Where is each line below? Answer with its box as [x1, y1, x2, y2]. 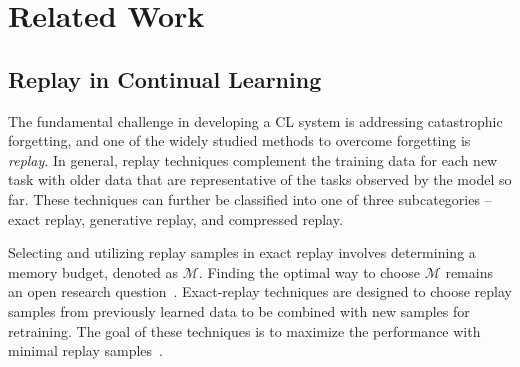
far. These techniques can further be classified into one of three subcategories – [8, 188, 492, 209]
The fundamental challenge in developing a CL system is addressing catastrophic [8, 110, 503, 131]
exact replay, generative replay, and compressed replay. [8, 208, 343, 229]
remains [445, 261, 493, 282]
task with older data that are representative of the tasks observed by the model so [8, 169, 512, 190]
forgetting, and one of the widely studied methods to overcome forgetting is [8, 130, 471, 151]
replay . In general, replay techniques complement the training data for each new [8, 149, 498, 170]
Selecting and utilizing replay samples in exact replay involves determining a [8, 242, 476, 263]
